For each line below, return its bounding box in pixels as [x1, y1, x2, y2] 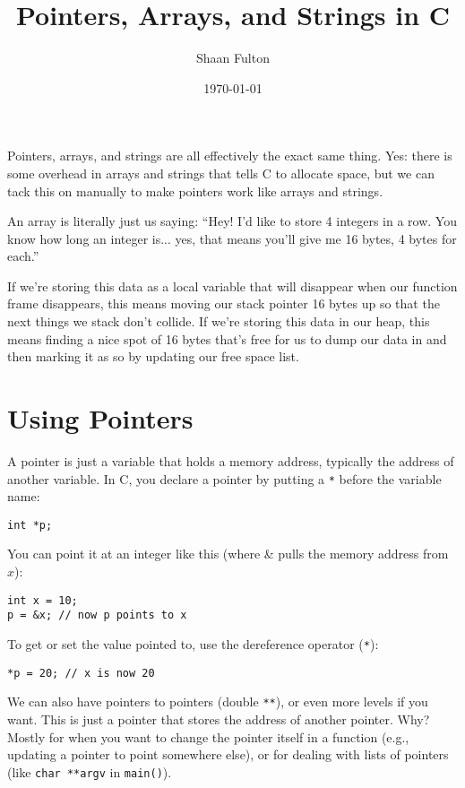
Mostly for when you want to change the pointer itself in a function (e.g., [7, 727, 409, 746]
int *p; [7, 518, 53, 532]
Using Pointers [7, 400, 194, 437]
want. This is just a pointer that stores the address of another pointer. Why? [7, 709, 430, 728]
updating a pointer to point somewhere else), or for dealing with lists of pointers [7, 745, 449, 764]
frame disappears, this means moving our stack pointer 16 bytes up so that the [7, 294, 440, 313]
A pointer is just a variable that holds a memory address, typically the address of [7, 451, 454, 470]
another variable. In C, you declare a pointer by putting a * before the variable [7, 469, 442, 488]
